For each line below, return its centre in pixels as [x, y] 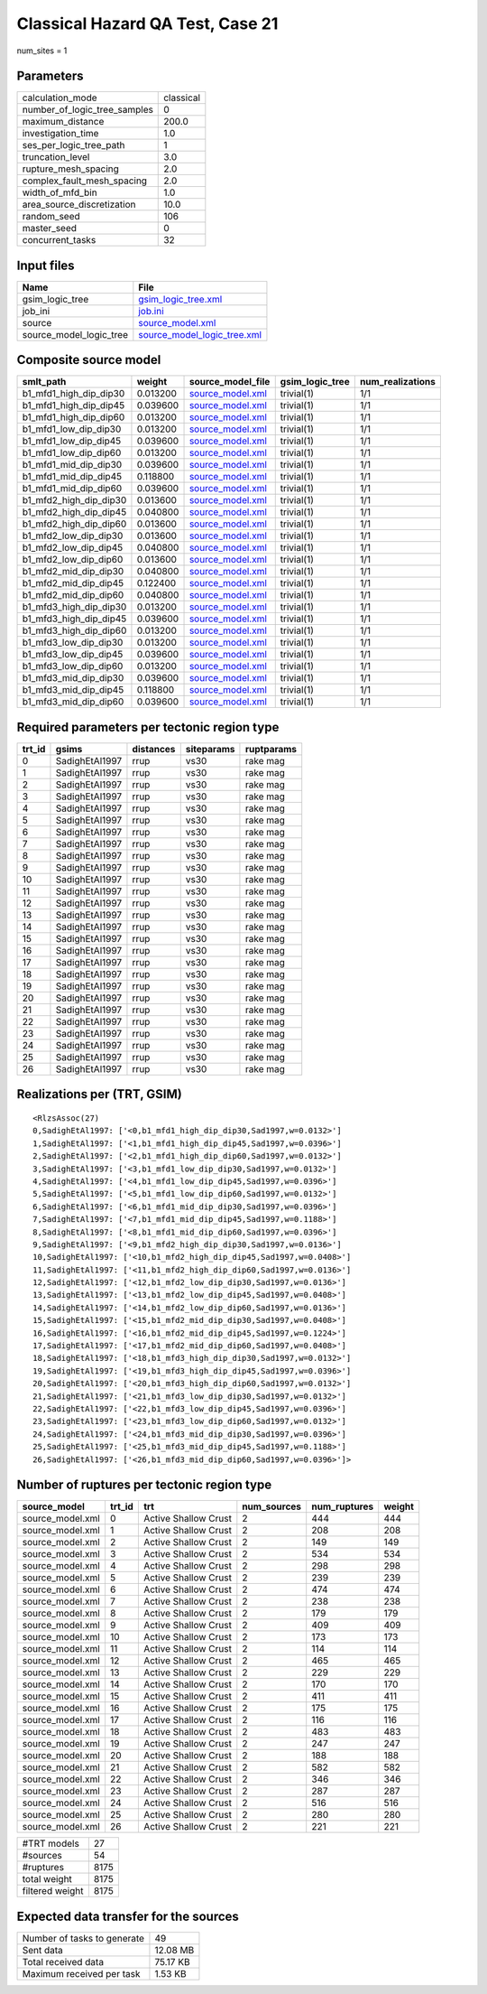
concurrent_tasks [59, 240]
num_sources [272, 1506]
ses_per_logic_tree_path [74, 145]
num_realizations [398, 382]
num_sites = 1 [42, 51]
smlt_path [44, 382]
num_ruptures [343, 1506]
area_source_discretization [79, 205]
